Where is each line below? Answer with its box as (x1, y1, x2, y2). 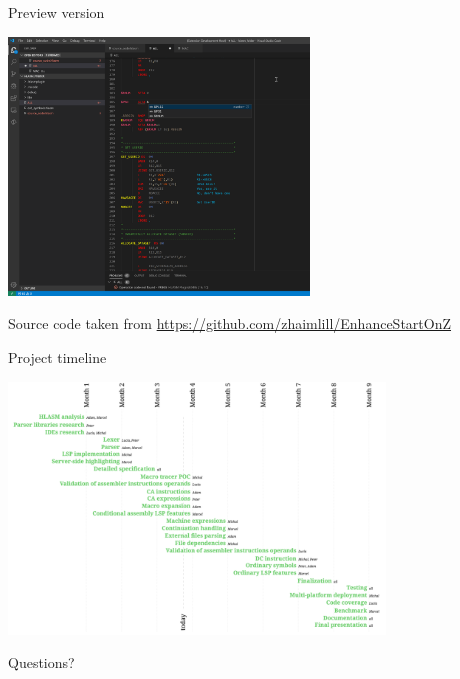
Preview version (8, 2, 105, 22)
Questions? (8, 652, 75, 673)
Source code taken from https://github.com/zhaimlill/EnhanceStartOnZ (8, 313, 452, 334)
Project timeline (8, 347, 107, 368)
